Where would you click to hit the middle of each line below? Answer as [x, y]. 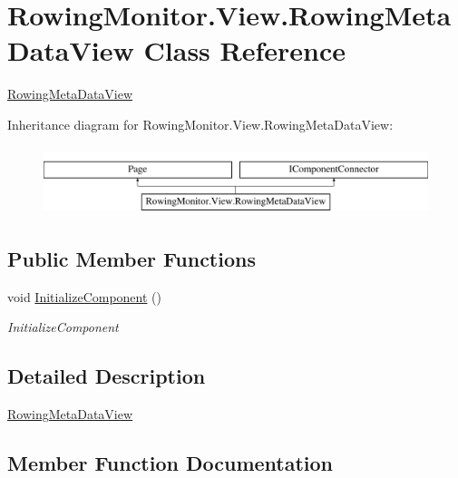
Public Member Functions [132, 259]
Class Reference [245, 50]
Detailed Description [107, 376]
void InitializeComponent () [84, 296]
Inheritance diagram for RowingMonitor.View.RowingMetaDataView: [200, 124]
